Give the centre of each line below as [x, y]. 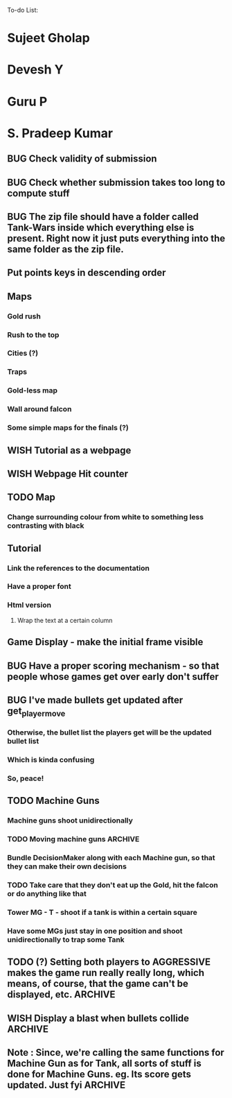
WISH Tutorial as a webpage [69, 450]
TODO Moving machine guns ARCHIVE [73, 839]
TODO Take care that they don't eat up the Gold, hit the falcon [113, 885]
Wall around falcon [39, 409]
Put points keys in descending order [87, 273]
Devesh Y [35, 70]
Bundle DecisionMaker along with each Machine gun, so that [111, 858]
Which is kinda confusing [51, 760]
